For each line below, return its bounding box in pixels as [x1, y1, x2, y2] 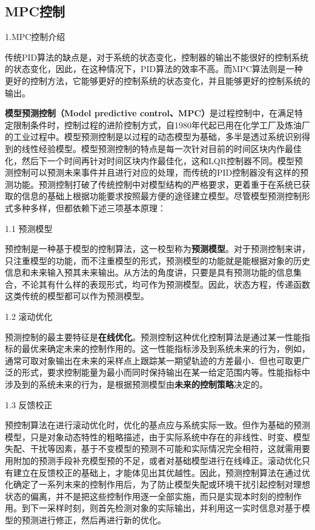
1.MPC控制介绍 [5, 30, 65, 43]
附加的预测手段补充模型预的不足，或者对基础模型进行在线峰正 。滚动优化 [13, 454, 302, 467]
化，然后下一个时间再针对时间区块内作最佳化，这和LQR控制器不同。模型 [5, 154, 294, 167]
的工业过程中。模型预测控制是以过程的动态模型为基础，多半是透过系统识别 [5, 130, 302, 143]
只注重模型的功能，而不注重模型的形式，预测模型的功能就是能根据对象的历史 [5, 254, 310, 267]
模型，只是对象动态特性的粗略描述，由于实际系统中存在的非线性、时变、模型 [5, 430, 310, 443]
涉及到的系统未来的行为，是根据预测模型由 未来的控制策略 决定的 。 [5, 378, 268, 391]
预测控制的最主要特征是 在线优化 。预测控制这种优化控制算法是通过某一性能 [5, 330, 302, 343]
